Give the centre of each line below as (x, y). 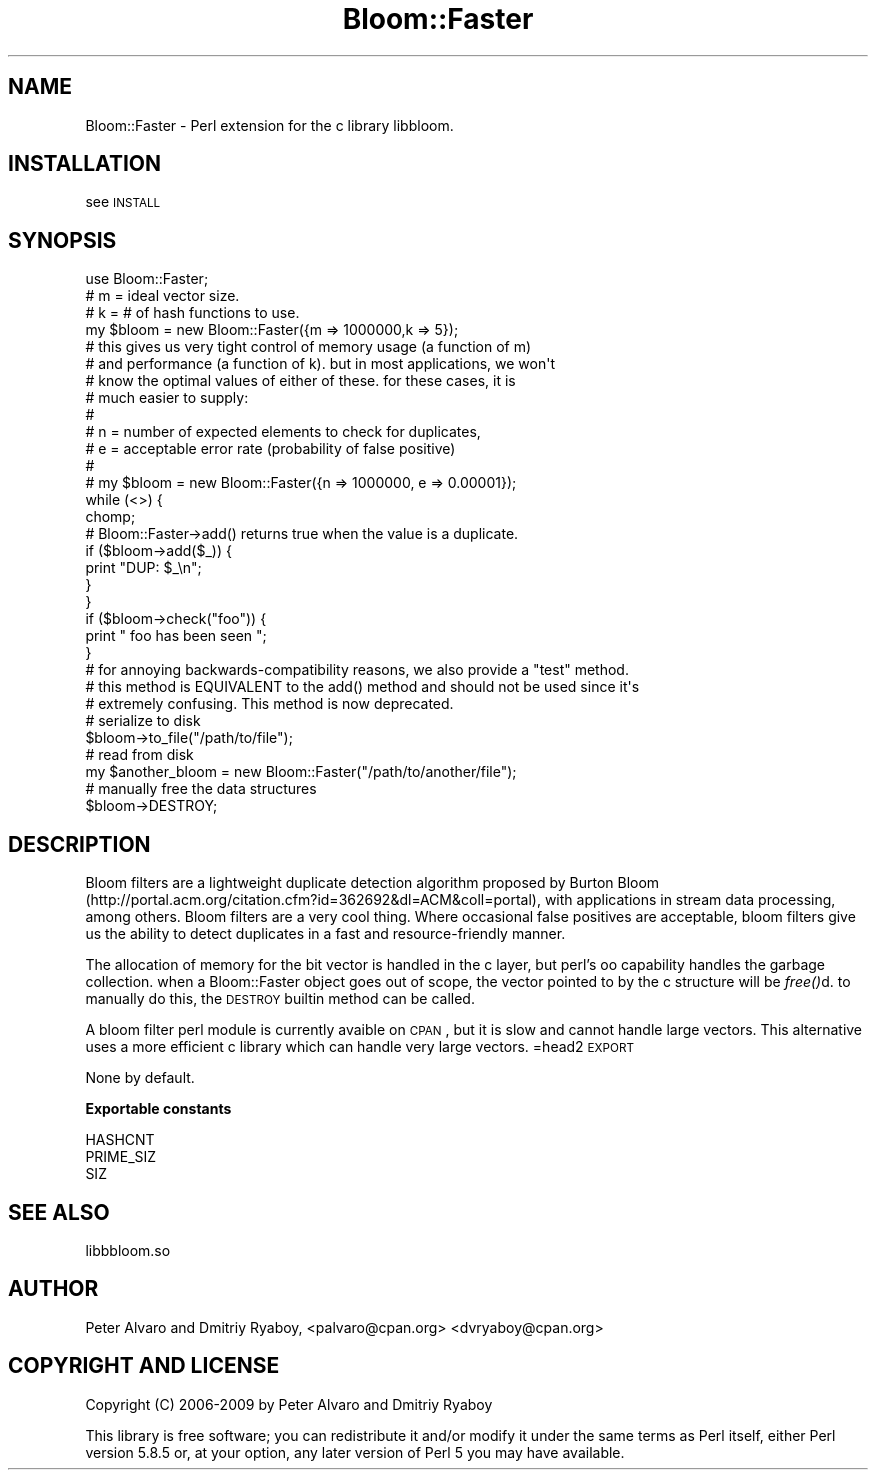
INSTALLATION (84, 164)
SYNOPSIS (62, 240)
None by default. (140, 1078)
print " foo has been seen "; (176, 636)
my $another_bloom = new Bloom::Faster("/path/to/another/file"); (301, 772)
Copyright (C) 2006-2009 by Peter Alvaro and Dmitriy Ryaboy (289, 1404)
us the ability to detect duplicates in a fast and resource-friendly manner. (325, 934)
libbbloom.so (128, 1250)
